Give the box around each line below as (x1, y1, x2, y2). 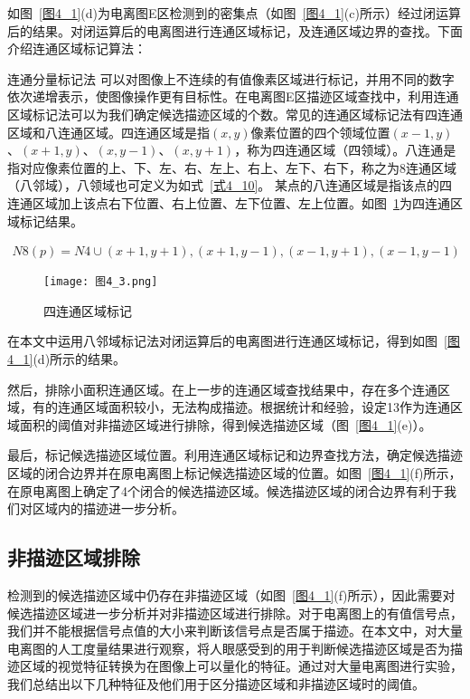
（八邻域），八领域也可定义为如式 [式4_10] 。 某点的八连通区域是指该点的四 (7, 176, 452, 195)
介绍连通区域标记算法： (7, 39, 146, 58)
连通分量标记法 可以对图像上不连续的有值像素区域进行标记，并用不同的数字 (7, 69, 455, 88)
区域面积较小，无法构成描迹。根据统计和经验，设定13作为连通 (82, 397, 450, 417)
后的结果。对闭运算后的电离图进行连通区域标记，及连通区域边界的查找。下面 (7, 21, 463, 40)
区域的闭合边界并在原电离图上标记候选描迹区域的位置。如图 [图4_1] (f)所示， (7, 463, 462, 482)
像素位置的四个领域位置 (250, 122, 390, 141)
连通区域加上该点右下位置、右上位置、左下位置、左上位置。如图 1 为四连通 (7, 193, 450, 212)
